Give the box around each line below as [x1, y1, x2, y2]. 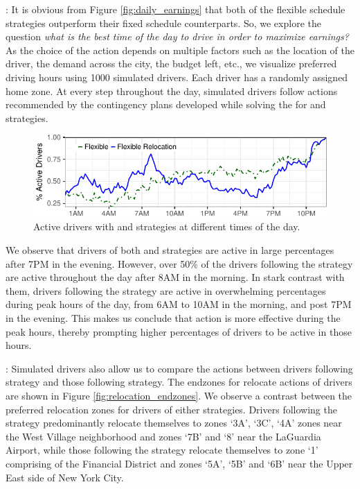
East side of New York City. [6, 470, 124, 484]
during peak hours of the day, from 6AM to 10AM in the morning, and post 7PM [6, 297, 352, 311]
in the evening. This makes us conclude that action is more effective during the [6, 311, 341, 325]
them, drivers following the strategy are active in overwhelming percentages [6, 283, 326, 298]
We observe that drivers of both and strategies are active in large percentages [6, 243, 334, 257]
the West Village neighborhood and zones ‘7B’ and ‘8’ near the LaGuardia [6, 429, 321, 443]
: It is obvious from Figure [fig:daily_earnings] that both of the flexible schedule [6, 2, 345, 16]
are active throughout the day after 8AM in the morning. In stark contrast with [6, 270, 345, 284]
